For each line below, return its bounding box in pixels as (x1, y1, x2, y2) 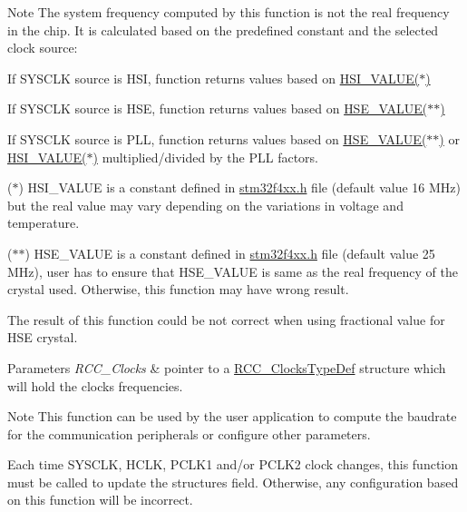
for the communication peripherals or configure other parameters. (7, 424, 371, 443)
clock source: (7, 38, 78, 57)
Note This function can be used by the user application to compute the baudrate (7, 407, 457, 426)
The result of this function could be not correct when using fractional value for (7, 310, 445, 329)
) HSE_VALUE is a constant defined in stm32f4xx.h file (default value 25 (24, 243, 435, 262)
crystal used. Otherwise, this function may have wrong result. (7, 280, 349, 299)
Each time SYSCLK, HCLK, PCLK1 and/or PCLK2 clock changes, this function (7, 455, 459, 474)
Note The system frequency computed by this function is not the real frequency (7, 3, 450, 21)
